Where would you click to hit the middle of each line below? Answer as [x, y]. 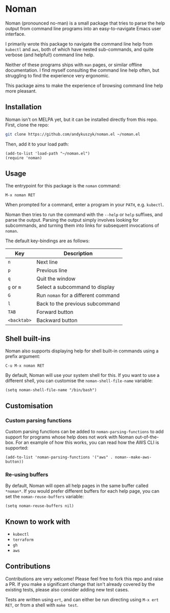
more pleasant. [21, 91]
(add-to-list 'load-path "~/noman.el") [48, 153]
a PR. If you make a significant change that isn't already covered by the [80, 584]
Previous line [52, 270]
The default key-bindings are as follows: [47, 241]
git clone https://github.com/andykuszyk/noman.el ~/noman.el [73, 134]
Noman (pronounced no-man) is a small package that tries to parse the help [85, 23]
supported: [17, 448]
